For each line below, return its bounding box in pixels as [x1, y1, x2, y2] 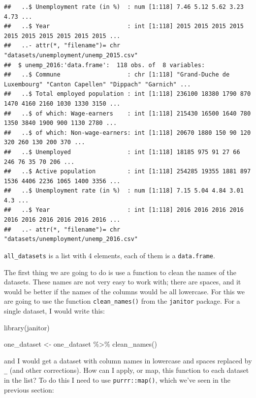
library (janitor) [4, 322, 50, 332]
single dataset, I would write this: [4, 305, 105, 316]
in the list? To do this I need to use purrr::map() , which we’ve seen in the [4, 374, 230, 385]
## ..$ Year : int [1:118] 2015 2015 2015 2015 [4, 23, 244, 30]
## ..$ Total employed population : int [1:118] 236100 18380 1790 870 [4, 90, 251, 98]
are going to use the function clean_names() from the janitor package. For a [4, 296, 240, 306]
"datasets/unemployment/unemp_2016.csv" [4, 236, 138, 243]
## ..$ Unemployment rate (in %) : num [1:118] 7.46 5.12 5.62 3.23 [4, 3, 244, 10]
